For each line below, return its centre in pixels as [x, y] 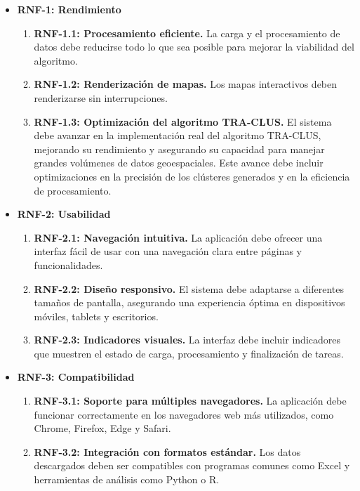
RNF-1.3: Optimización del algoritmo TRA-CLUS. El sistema [183, 121]
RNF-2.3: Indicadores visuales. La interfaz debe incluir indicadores [187, 340]
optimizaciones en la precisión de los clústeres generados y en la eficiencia [192, 176]
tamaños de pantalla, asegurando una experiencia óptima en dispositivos [189, 302]
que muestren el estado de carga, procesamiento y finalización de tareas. [189, 353]
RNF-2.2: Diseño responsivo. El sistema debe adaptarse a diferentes [189, 288]
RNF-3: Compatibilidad [76, 377]
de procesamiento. [73, 190]
